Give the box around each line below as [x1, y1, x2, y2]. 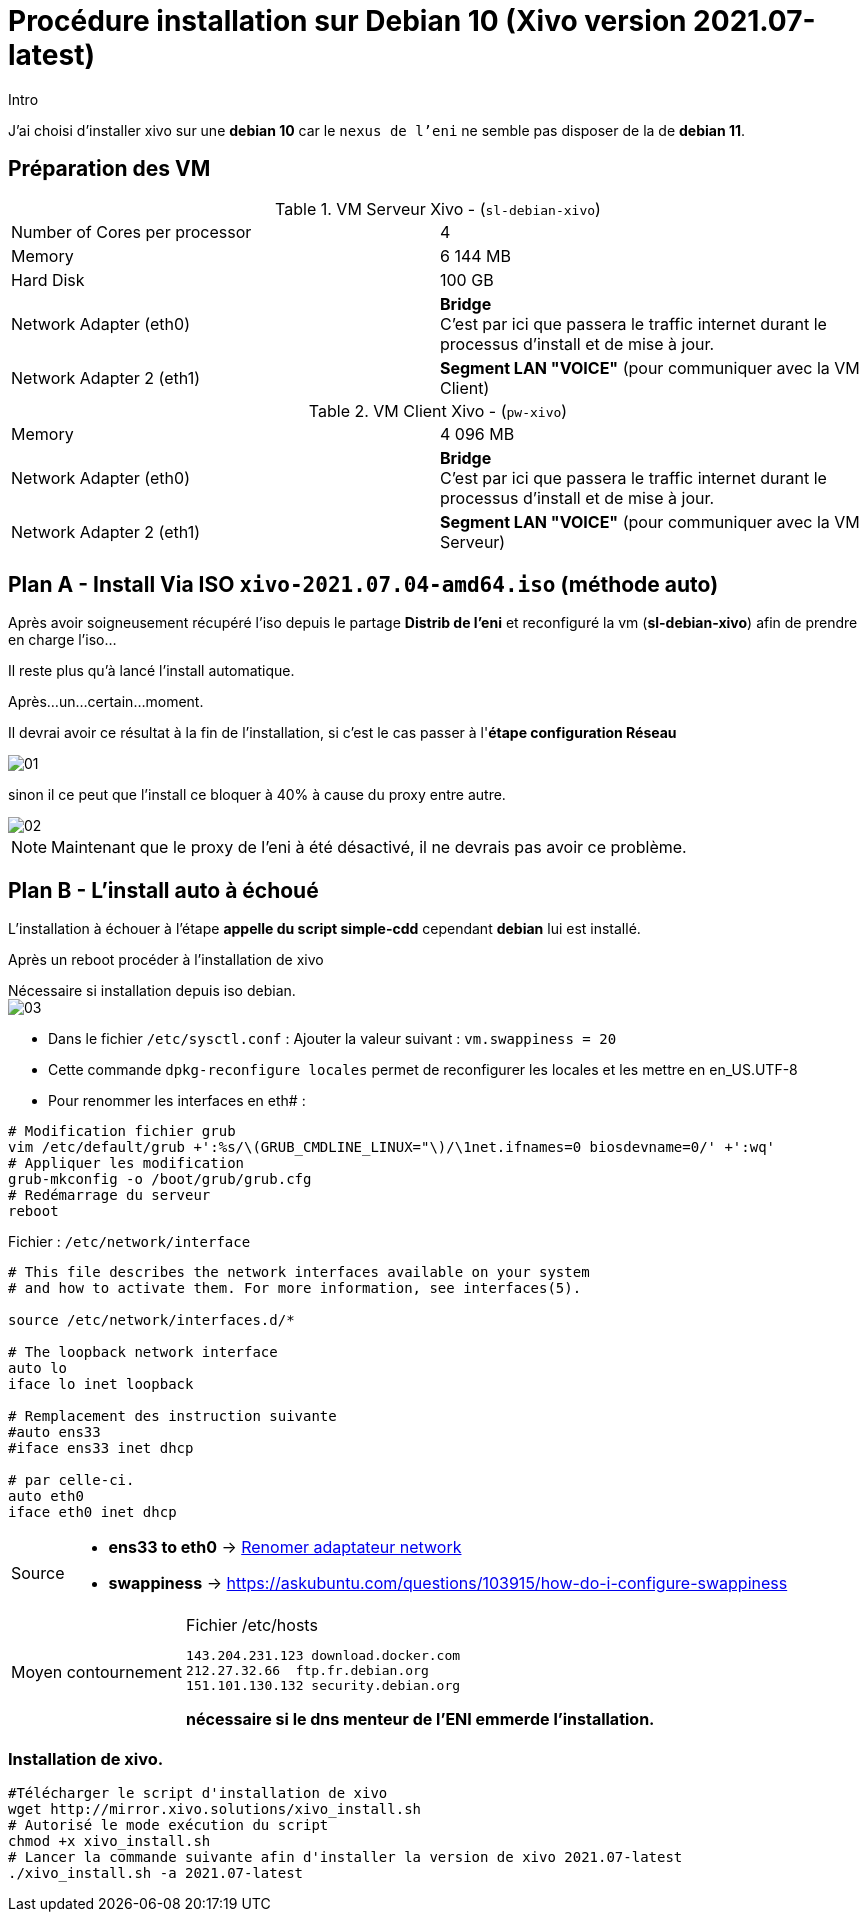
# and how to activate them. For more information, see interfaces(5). [8, 1280, 582, 1297]
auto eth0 [8, 1488, 84, 1505]
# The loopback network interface [8, 1344, 278, 1361]
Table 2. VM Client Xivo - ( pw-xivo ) [308, 400, 568, 421]
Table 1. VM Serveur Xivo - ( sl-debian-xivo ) [275, 198, 601, 219]
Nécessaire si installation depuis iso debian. [8, 982, 296, 1000]
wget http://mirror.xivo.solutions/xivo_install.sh [8, 1801, 422, 1818]
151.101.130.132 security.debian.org [186, 1678, 461, 1694]
